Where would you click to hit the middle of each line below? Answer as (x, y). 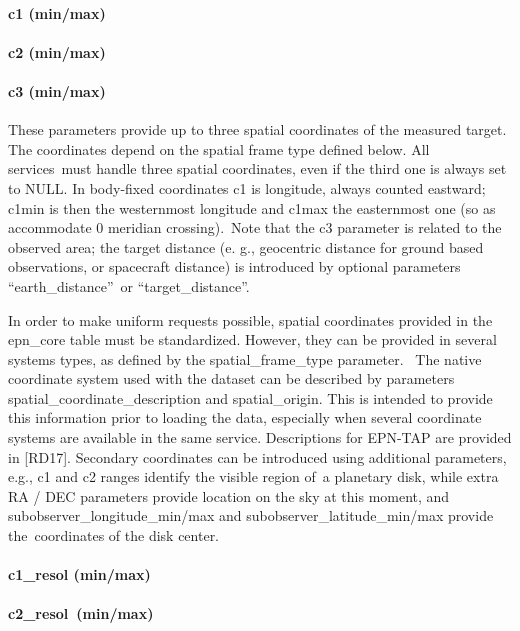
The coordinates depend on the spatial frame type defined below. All (219, 148)
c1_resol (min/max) (79, 574)
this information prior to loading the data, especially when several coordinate (245, 417)
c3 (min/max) (57, 90)
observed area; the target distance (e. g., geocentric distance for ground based (246, 246)
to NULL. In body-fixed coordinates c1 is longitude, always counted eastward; (247, 187)
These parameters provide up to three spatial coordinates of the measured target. (257, 129)
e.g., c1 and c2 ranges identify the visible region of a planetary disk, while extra (253, 476)
